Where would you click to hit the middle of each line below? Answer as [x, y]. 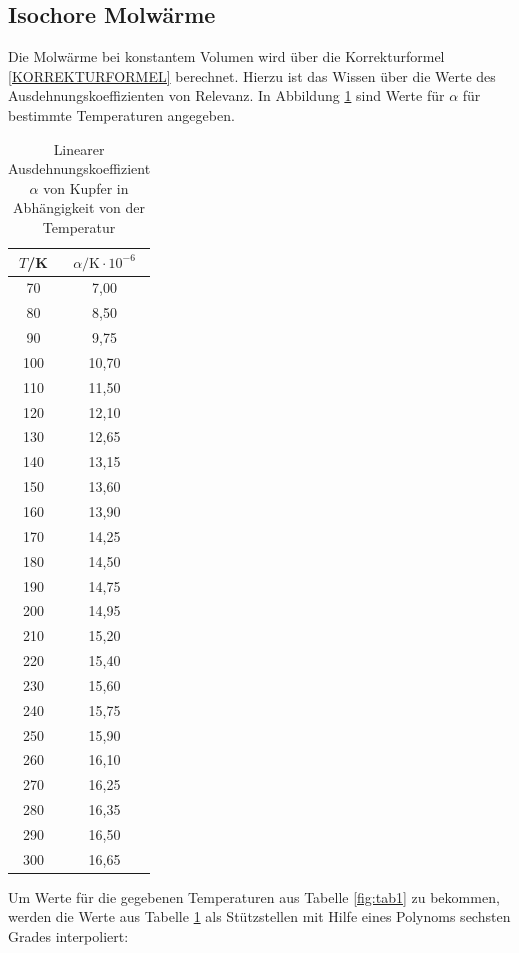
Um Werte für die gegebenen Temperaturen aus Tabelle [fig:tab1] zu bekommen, [254, 896]
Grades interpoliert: [68, 936]
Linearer [79, 148]
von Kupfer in [86, 187]
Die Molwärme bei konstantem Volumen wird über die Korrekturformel [226, 56]
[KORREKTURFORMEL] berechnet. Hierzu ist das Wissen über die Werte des [252, 75]
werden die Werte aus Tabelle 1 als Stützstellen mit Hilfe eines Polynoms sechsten [259, 916]
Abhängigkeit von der [79, 207]
